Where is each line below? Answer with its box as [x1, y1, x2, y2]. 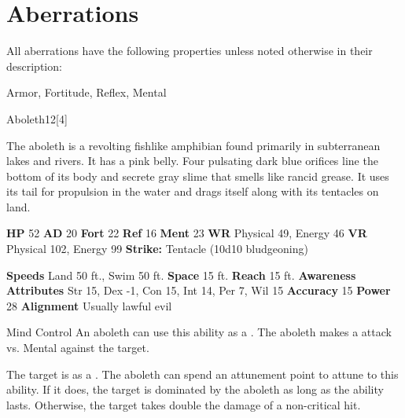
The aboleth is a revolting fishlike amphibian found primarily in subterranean [6, 137, 381, 153]
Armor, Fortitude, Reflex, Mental [6, 84, 167, 101]
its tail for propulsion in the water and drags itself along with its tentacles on [6, 183, 379, 200]
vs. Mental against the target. [6, 339, 149, 356]
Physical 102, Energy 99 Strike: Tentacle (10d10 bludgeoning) [6, 240, 308, 257]
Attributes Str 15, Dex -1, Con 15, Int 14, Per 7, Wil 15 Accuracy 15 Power [6, 282, 391, 299]
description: [6, 57, 62, 74]
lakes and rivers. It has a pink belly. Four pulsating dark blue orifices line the [6, 152, 378, 169]
